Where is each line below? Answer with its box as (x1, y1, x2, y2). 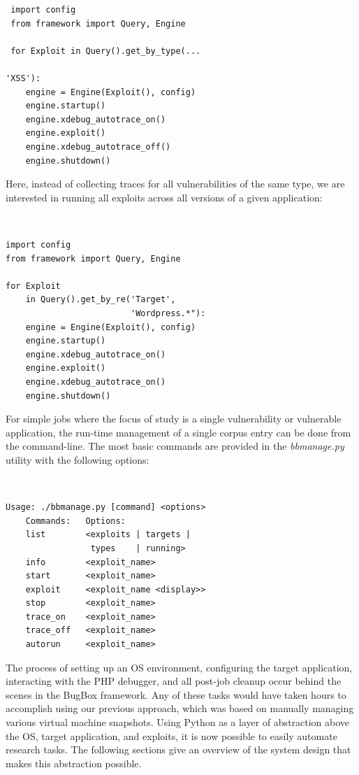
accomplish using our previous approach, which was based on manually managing (6, 701, 354, 716)
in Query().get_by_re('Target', (25, 294, 176, 305)
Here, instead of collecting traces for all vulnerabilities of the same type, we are (6, 176, 345, 191)
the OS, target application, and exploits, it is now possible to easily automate (6, 728, 337, 743)
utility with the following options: (6, 452, 149, 467)
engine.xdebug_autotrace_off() (25, 141, 171, 152)
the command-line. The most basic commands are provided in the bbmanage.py (6, 439, 344, 453)
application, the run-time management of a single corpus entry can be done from (6, 425, 351, 439)
